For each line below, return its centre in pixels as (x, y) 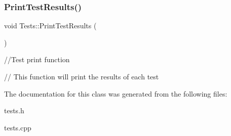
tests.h (14, 110)
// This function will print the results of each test (82, 76)
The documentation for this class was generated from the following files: (116, 93)
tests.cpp (18, 127)
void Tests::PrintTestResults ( (50, 26)
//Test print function (37, 59)
